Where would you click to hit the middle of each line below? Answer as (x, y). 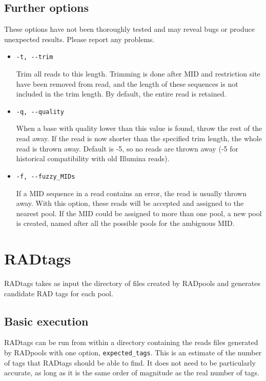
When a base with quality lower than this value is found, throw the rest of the (139, 128)
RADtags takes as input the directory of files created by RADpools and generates (132, 283)
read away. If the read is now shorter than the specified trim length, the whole (139, 138)
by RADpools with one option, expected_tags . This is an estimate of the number (133, 352)
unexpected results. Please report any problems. (79, 39)
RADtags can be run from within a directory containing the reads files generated (131, 342)
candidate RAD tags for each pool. (59, 293)
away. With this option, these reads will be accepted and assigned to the (130, 203)
